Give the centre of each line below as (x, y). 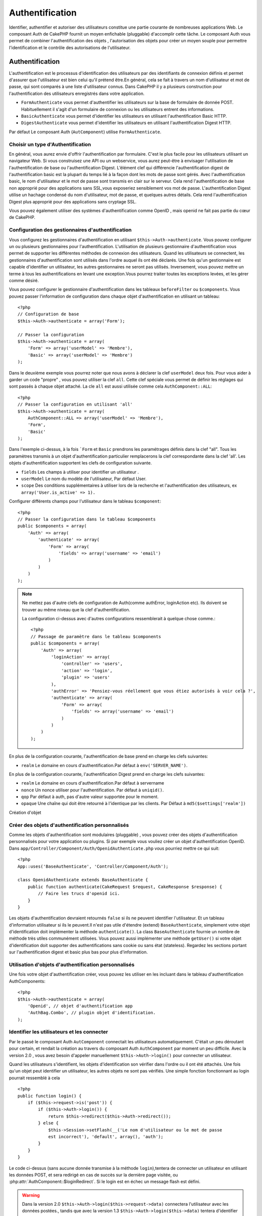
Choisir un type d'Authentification (50, 144)
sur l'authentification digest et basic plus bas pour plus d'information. (78, 952)
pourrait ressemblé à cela (34, 1078)
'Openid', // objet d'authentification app (80, 1006)
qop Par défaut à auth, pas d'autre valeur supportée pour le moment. (90, 797)
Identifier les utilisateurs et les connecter (58, 1032)
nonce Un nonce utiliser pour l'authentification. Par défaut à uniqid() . (92, 790)
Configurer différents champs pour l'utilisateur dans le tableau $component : (85, 501)
